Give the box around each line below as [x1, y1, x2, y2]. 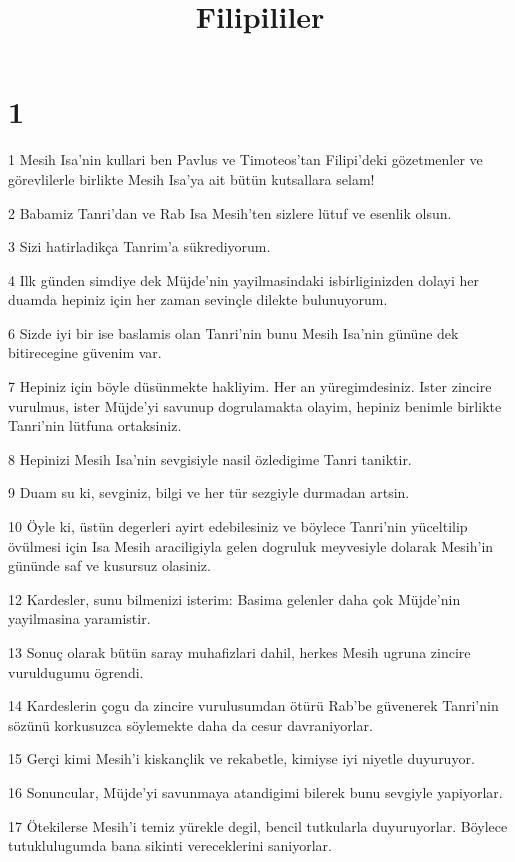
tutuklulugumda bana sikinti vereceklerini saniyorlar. [8, 835, 332, 856]
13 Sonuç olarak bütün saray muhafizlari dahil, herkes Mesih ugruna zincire [8, 642, 471, 662]
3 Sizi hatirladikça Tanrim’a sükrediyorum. [8, 236, 271, 257]
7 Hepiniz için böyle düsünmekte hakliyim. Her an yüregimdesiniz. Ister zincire [8, 376, 492, 397]
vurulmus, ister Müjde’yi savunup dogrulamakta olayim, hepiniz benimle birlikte [8, 395, 502, 416]
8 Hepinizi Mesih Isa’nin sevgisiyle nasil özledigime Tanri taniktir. [8, 448, 412, 469]
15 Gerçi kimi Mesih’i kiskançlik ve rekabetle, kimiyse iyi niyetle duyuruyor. [8, 748, 475, 769]
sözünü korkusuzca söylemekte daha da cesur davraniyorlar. [8, 714, 373, 735]
